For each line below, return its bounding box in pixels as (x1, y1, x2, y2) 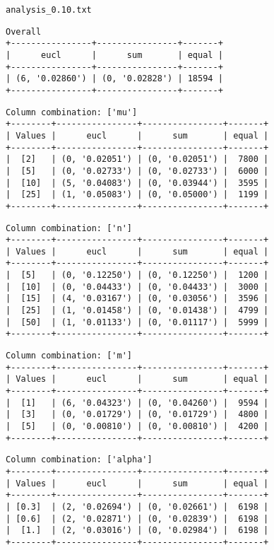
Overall (6, 26, 42, 37)
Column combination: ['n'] (6, 223, 132, 233)
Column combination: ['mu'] (6, 107, 138, 117)
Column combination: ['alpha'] (6, 455, 153, 465)
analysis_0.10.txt (6, 5, 92, 15)
